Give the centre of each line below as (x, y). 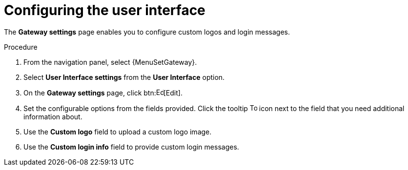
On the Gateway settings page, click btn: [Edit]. (103, 93)
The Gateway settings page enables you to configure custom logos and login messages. (147, 32)
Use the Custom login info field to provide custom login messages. (131, 147)
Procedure (21, 47)
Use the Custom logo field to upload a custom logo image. (118, 132)
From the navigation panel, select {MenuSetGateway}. (110, 62)
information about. (53, 116)
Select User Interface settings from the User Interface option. (124, 77)
